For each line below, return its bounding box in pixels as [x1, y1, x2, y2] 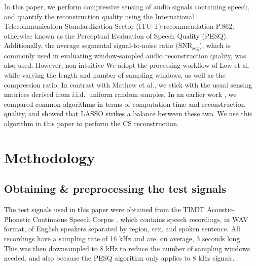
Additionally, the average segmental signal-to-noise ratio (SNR [4, 40, 193, 50]
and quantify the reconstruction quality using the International [4, 11, 194, 21]
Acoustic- [207, 204, 235, 215]
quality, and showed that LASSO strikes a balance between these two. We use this [4, 108, 253, 119]
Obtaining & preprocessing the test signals [4, 181, 226, 196]
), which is [199, 40, 231, 50]
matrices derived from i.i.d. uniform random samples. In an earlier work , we [4, 89, 237, 99]
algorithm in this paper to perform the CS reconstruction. [4, 118, 179, 128]
